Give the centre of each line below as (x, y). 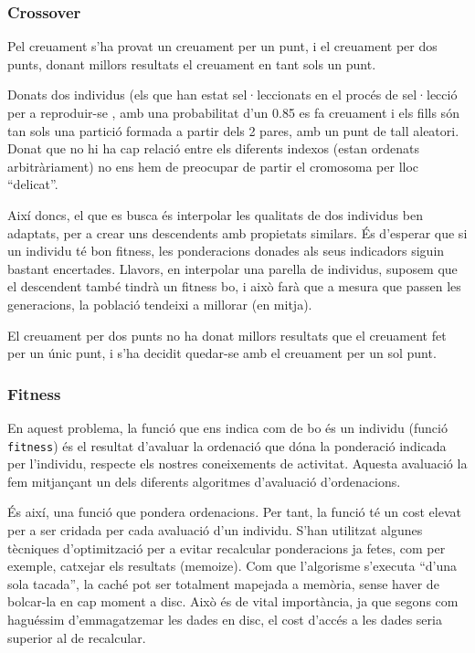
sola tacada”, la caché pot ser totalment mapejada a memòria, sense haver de (223, 583)
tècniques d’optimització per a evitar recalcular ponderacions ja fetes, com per (227, 548)
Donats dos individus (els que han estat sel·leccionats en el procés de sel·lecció (232, 95)
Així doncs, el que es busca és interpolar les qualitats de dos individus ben (215, 214)
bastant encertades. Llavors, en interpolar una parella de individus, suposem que (232, 268)
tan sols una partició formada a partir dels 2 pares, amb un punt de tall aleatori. (233, 130)
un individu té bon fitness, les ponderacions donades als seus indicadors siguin (226, 251)
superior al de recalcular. (77, 637)
